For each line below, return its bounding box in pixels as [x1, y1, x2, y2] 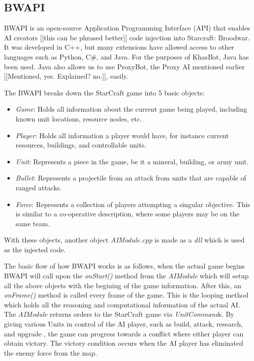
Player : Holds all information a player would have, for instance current [15, 130, 229, 140]
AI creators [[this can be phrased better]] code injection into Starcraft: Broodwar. [4, 32, 250, 42]
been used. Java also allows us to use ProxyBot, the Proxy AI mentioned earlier [4, 61, 245, 71]
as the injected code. [4, 244, 66, 254]
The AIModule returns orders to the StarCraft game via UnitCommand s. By [4, 309, 234, 319]
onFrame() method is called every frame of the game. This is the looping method [4, 290, 249, 300]
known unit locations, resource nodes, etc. [15, 113, 142, 123]
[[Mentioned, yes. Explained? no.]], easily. [4, 71, 128, 81]
